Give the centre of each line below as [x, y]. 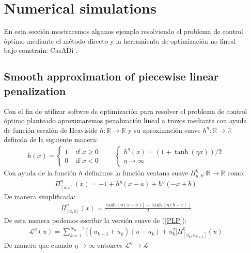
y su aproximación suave [164, 130]
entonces [110, 245]
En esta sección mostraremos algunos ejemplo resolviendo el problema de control [124, 31]
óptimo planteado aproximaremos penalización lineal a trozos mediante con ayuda [125, 120]
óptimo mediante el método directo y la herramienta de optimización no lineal [120, 40]
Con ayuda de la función [40, 172]
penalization [35, 90]
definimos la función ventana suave [137, 172]
